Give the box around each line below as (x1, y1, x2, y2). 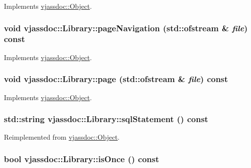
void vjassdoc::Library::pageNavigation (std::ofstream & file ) (4, 21, 248, 34)
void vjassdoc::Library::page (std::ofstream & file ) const (4, 73, 228, 85)
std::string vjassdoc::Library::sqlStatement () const (4, 113, 208, 125)
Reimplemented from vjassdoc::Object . (4, 132, 120, 142)
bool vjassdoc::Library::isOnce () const (4, 152, 159, 165)
